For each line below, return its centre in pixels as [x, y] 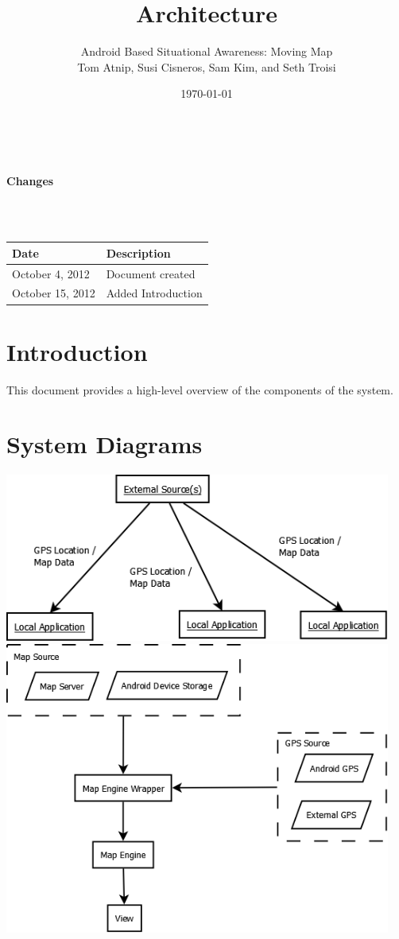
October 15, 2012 [54, 293]
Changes [30, 180]
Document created [151, 273]
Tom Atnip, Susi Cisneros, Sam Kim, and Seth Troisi [207, 66]
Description [138, 252]
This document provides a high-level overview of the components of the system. [200, 389]
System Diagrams [105, 444]
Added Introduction [154, 293]
